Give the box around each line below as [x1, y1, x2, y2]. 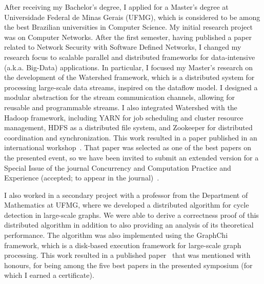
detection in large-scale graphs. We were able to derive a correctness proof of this [4, 209, 259, 220]
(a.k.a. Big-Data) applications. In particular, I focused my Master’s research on [4, 62, 253, 72]
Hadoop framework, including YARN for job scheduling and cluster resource [4, 112, 243, 123]
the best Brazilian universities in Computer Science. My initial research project [4, 22, 253, 32]
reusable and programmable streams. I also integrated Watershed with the [4, 102, 237, 112]
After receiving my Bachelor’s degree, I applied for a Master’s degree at [4, 2, 229, 12]
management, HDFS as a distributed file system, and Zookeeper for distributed [4, 122, 253, 133]
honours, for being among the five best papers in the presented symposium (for [4, 259, 253, 270]
